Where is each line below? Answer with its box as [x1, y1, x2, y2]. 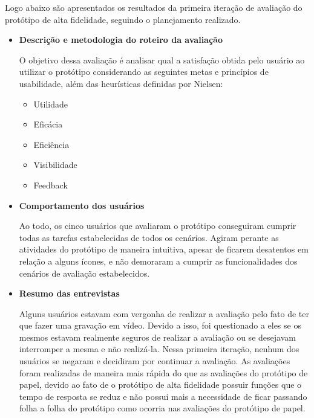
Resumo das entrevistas [19, 287, 120, 300]
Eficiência [33, 138, 70, 150]
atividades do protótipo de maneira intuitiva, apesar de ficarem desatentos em [19, 243, 309, 256]
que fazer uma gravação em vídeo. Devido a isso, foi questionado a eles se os [19, 319, 301, 332]
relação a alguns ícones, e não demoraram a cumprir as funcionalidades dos [19, 254, 298, 267]
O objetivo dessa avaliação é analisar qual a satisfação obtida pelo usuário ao [19, 53, 305, 66]
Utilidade [33, 97, 68, 110]
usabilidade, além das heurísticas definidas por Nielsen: [19, 77, 223, 89]
